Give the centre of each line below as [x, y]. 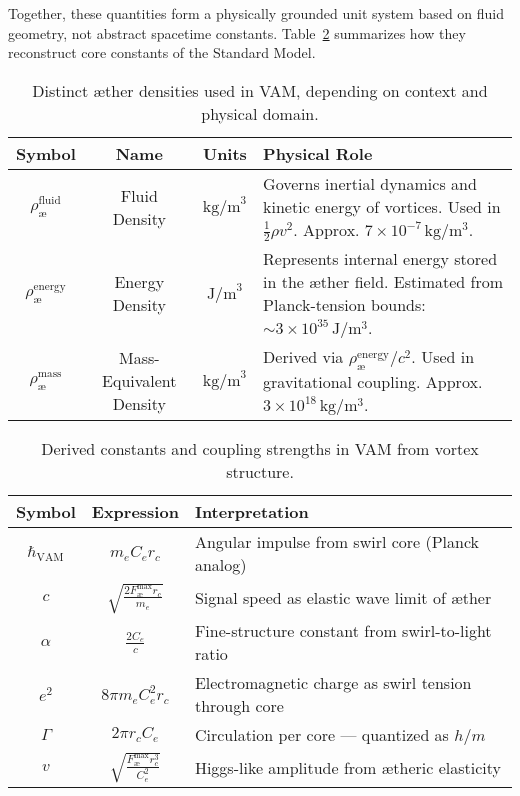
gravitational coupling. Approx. [373, 382]
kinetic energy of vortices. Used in [382, 206]
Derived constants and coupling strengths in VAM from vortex [260, 449]
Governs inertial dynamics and [370, 183]
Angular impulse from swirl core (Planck [337, 542]
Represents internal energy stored [380, 259]
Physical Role [318, 153]
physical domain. [260, 113]
